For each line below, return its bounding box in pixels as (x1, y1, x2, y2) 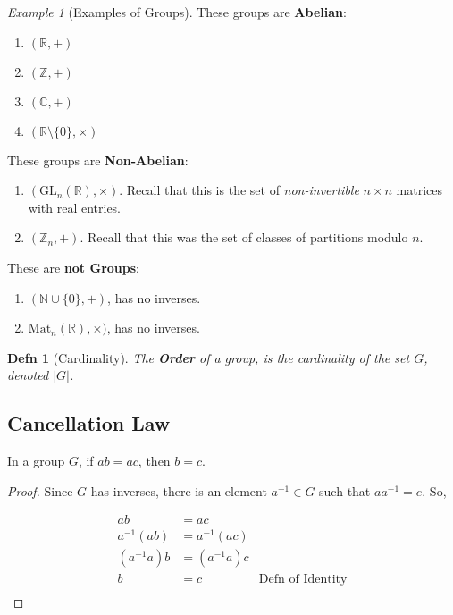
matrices (396, 181, 443, 199)
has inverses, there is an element (90, 481, 267, 500)
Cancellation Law (7, 409, 171, 437)
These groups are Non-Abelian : (7, 150, 189, 169)
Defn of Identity (258, 572, 348, 586)
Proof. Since (7, 481, 73, 500)
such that (319, 481, 371, 500)
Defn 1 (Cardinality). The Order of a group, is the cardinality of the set (7, 348, 410, 366)
